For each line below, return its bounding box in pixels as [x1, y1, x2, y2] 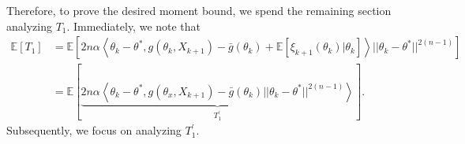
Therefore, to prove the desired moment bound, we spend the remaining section [6, 2, 392, 18]
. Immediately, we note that [66, 17, 201, 34]
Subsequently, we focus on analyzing [6, 122, 182, 138]
